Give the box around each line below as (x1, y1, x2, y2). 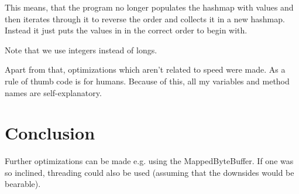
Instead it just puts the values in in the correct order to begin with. (5, 24, 248, 36)
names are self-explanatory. (5, 86, 102, 98)
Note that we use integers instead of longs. (5, 43, 157, 56)
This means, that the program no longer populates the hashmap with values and (5, 1, 294, 13)
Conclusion (5, 121, 95, 145)
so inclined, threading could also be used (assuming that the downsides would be (5, 166, 294, 178)
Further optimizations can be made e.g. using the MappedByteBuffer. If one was (5, 155, 294, 167)
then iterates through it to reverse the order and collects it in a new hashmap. (5, 12, 285, 25)
